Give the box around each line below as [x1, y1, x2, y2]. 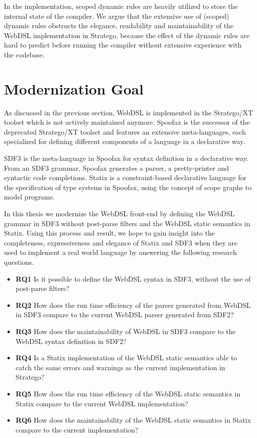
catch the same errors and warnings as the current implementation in [15, 362, 225, 372]
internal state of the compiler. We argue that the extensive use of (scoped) [4, 10, 229, 21]
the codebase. [4, 49, 45, 59]
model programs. [4, 192, 55, 202]
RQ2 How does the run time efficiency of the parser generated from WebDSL [15, 299, 251, 310]
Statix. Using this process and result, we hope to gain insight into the [4, 228, 215, 238]
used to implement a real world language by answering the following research [4, 247, 237, 257]
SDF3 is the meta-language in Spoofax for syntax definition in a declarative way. [4, 153, 249, 163]
